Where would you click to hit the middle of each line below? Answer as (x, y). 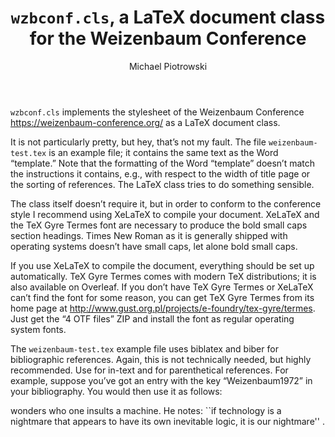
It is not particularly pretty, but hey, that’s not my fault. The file (138, 142)
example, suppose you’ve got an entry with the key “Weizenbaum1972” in (161, 380)
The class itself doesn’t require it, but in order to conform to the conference (166, 203)
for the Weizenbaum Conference (168, 38)
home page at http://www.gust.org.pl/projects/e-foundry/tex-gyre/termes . (163, 308)
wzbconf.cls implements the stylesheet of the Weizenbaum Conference (157, 112)
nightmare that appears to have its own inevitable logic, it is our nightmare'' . (167, 421)
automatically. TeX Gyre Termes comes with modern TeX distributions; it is (163, 276)
